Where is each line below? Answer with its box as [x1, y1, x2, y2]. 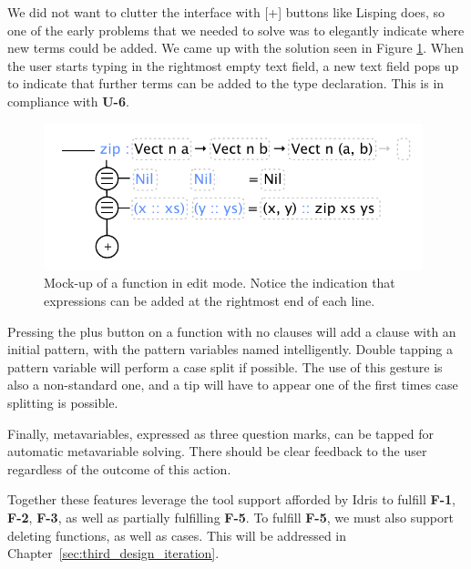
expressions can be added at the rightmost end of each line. [44, 290, 375, 310]
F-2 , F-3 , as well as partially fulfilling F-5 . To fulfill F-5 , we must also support [7, 507, 454, 526]
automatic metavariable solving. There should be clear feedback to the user [7, 442, 427, 461]
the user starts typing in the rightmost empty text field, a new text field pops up [7, 56, 459, 75]
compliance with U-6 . [7, 91, 129, 110]
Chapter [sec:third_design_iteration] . [7, 544, 220, 563]
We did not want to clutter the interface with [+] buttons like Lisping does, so [7, 3, 445, 21]
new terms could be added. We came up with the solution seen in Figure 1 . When [7, 38, 464, 57]
